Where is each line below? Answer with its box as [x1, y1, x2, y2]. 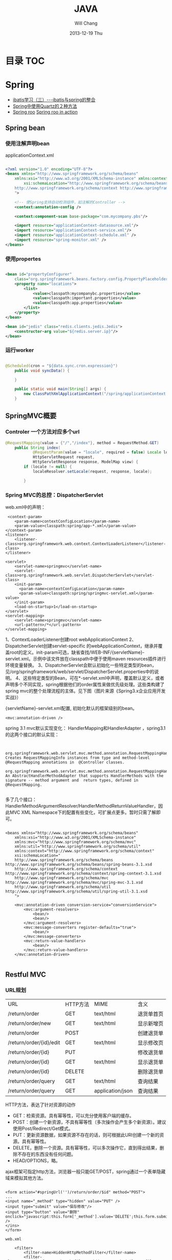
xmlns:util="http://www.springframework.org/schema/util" [14, 844, 141, 849]
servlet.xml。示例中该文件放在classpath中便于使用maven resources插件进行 [5, 656, 166, 662]
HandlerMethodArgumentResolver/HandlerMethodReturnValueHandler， [5, 803, 159, 809]
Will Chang [74, 20, 98, 26]
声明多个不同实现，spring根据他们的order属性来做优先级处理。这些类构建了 [5, 682, 165, 688]
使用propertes [5, 255, 41, 262]
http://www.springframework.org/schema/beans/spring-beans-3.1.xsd [5, 862, 153, 867]
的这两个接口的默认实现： [5, 732, 59, 738]
